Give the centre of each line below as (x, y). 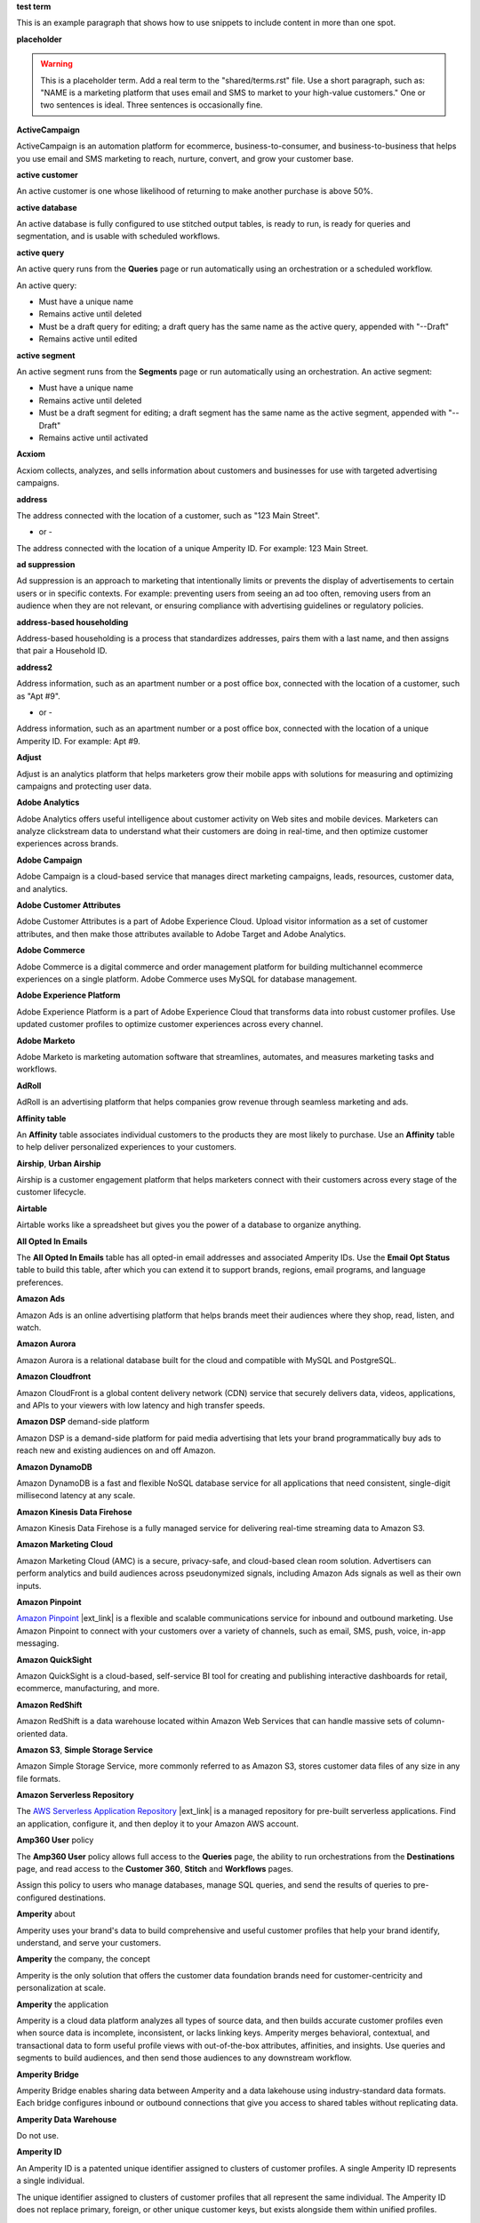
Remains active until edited (88, 339)
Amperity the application (63, 2004)
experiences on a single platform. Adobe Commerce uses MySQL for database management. (187, 979)
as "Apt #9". (39, 696)
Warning (56, 64)
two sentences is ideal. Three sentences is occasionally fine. (152, 105)
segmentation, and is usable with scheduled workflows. (118, 237)
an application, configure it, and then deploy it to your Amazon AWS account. (158, 1824)
